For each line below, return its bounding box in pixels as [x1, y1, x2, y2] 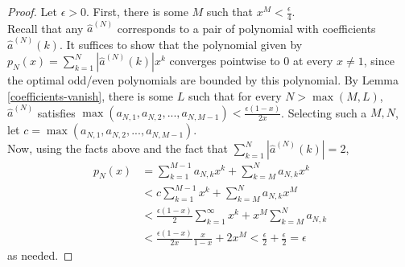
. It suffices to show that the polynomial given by [59, 35, 303, 52]
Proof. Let [7, 3, 57, 19]
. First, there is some [85, 3, 188, 19]
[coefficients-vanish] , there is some [7, 87, 174, 104]
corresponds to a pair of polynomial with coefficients [117, 19, 376, 36]
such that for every [188, 87, 282, 104]
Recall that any [7, 19, 84, 36]
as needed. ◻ [7, 247, 73, 264]
